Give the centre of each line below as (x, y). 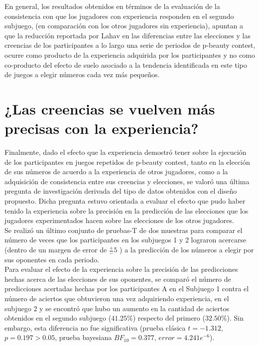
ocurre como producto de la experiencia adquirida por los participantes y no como (130, 55)
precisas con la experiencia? (102, 128)
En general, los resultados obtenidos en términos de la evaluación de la (112, 6)
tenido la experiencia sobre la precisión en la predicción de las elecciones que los (127, 210)
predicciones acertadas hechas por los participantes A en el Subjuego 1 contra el (127, 288)
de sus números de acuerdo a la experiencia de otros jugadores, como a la (116, 172)
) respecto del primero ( (169, 318)
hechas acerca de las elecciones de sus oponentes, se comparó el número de (118, 279)
